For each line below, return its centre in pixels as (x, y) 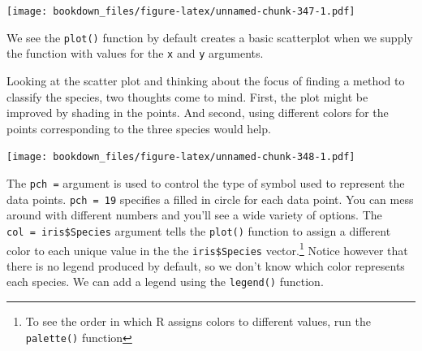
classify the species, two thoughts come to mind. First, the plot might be (187, 96)
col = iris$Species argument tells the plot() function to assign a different (199, 230)
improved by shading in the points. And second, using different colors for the (198, 113)
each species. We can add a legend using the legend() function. (165, 282)
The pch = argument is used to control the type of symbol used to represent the (206, 183)
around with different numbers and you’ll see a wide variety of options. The (194, 215)
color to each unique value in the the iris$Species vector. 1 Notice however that (207, 249)
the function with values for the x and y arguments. (135, 53)
